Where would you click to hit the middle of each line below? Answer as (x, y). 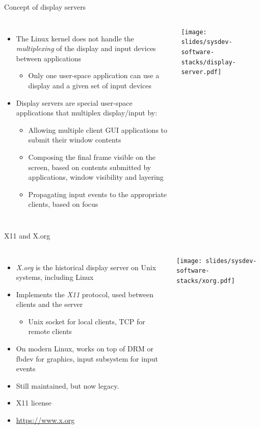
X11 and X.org (27, 235)
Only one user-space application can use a (94, 75)
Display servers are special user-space (74, 102)
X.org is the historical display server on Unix (86, 267)
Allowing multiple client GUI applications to (98, 129)
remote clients (50, 331)
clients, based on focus (63, 204)
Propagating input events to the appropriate (98, 194)
